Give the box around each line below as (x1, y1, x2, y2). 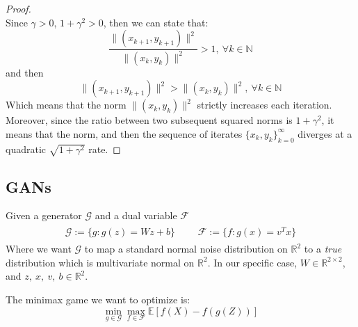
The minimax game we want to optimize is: (6, 292, 190, 306)
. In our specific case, (207, 255, 298, 269)
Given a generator (6, 208, 82, 223)
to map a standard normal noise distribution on (84, 241, 288, 256)
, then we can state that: (103, 15, 209, 29)
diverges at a (298, 126, 352, 141)
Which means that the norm (6, 97, 127, 112)
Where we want (6, 241, 72, 256)
